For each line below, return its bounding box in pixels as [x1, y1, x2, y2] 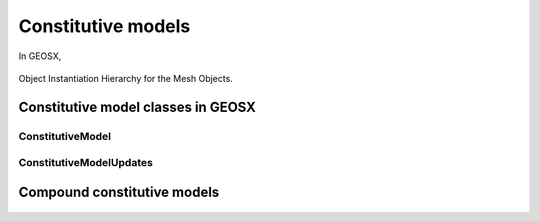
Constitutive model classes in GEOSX [18, 98, 257, 115]
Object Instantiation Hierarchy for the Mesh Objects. [18, 72, 234, 84]
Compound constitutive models [18, 183, 220, 200]
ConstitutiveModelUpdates [18, 156, 154, 170]
